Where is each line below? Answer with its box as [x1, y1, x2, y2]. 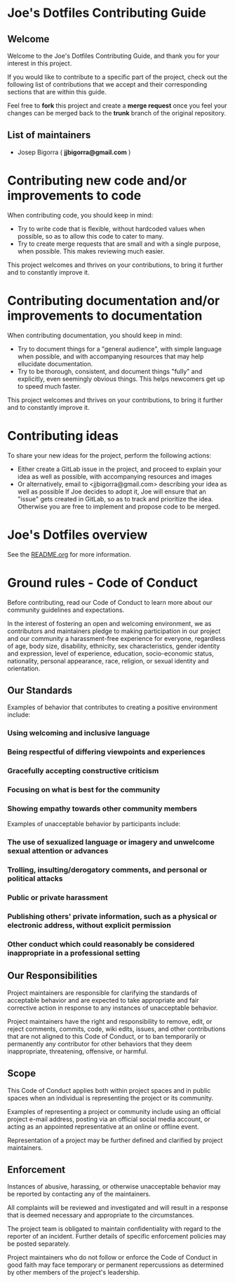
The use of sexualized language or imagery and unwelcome [7, 837, 215, 847]
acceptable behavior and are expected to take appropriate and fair [7, 996, 199, 1004]
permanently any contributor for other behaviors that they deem [7, 1039, 192, 1048]
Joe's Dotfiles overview [7, 527, 148, 543]
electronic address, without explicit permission [7, 920, 172, 930]
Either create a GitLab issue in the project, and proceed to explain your [17, 465, 222, 473]
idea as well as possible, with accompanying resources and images [17, 472, 213, 480]
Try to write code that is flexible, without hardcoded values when [17, 224, 206, 233]
